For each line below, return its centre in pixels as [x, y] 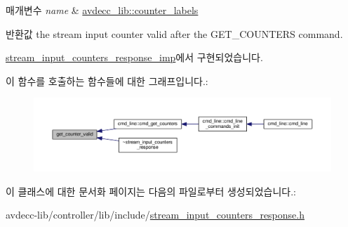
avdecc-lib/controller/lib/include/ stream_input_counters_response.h [155, 215]
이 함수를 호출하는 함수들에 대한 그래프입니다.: [107, 80]
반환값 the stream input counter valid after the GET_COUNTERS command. [174, 33]
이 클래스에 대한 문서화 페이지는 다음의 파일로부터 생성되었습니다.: [151, 191]
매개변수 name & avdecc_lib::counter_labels [102, 10]
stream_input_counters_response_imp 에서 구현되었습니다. [134, 57]
